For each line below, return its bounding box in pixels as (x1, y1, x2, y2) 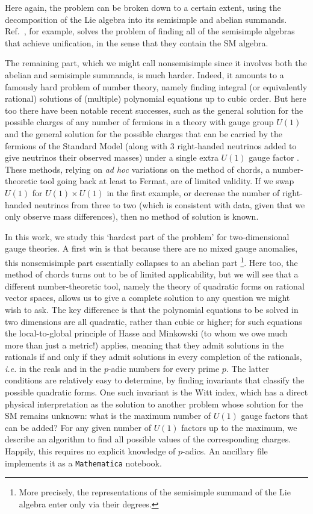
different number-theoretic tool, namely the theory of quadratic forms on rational (5, 279, 305, 292)
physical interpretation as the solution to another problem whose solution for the (5, 397, 303, 410)
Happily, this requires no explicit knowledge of (5, 445, 176, 457)
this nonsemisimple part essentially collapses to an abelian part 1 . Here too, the (5, 254, 298, 268)
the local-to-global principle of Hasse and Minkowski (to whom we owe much (5, 327, 288, 339)
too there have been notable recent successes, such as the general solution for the (5, 104, 303, 116)
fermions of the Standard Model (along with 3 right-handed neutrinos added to (5, 139, 297, 152)
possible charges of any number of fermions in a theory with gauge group (5, 116, 274, 128)
